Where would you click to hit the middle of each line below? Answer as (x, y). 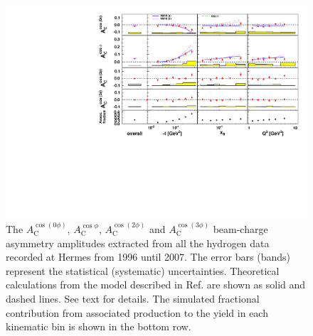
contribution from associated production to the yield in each (137, 312)
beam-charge (240, 229)
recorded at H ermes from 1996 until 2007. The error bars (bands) (148, 257)
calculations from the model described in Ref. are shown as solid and (156, 284)
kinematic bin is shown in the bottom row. (99, 326)
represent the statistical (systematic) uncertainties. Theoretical (143, 270)
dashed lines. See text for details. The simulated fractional (133, 299)
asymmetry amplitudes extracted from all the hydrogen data (138, 243)
